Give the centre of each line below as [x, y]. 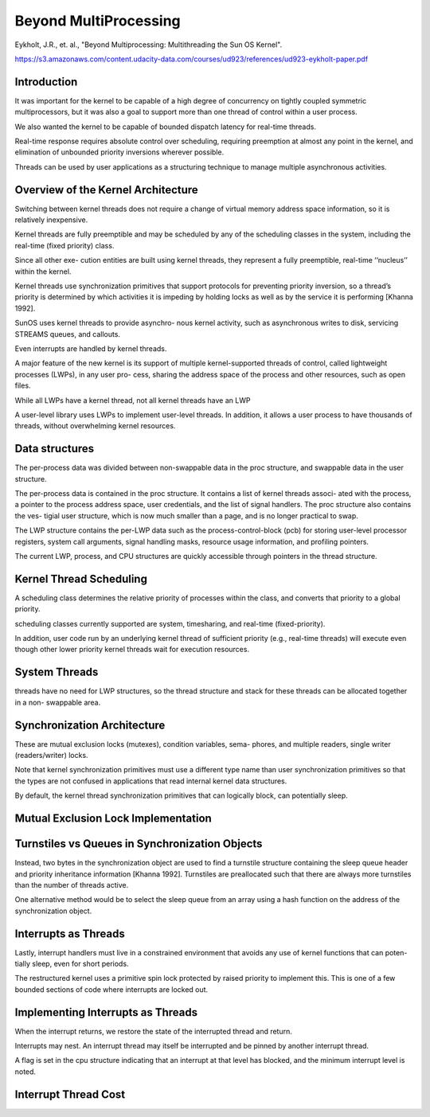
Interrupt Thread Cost [70, 1094]
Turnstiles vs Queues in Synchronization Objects [139, 844]
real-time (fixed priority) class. [64, 245]
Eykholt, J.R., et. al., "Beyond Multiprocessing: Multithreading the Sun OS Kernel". [149, 45]
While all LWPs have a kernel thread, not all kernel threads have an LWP [133, 400]
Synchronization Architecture [90, 725]
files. [23, 385]
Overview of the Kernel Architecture [106, 190]
